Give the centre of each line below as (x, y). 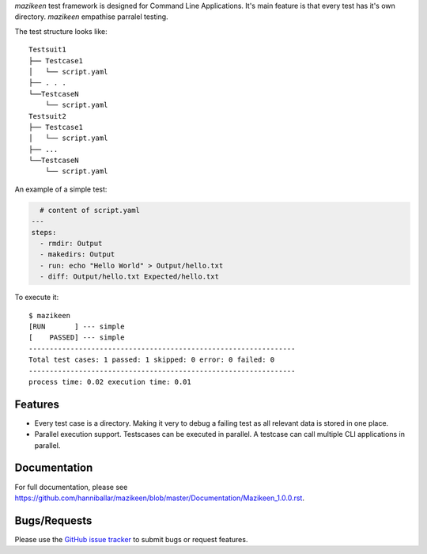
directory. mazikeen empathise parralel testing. (92, 17)
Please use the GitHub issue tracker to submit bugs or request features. (131, 539)
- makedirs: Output (77, 254)
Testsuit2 (47, 116)
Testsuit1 (47, 50)
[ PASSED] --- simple (77, 338)
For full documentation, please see (71, 487)
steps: (44, 232)
